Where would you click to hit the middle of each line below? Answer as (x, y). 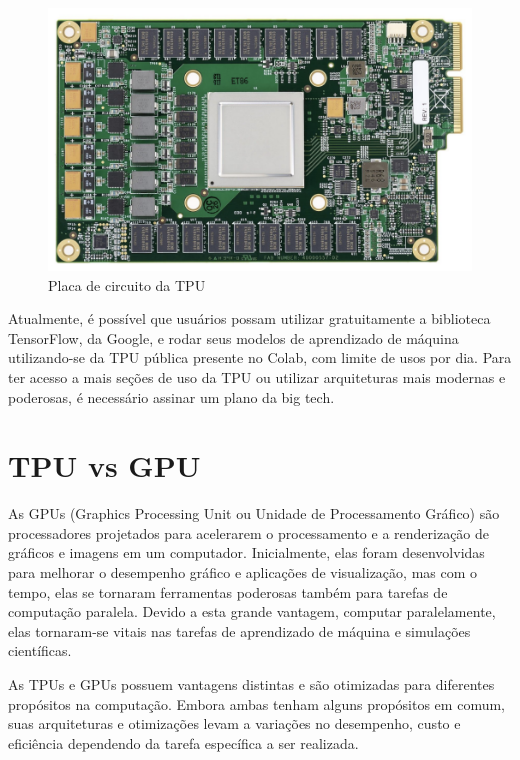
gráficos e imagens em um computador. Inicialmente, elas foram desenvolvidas (246, 552)
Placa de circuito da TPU (127, 284)
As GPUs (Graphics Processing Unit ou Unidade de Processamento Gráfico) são (254, 513)
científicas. (40, 650)
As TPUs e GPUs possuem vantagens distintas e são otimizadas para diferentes (251, 683)
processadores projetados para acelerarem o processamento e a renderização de (249, 532)
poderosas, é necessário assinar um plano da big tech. (171, 396)
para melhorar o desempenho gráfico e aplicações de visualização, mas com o (243, 572)
